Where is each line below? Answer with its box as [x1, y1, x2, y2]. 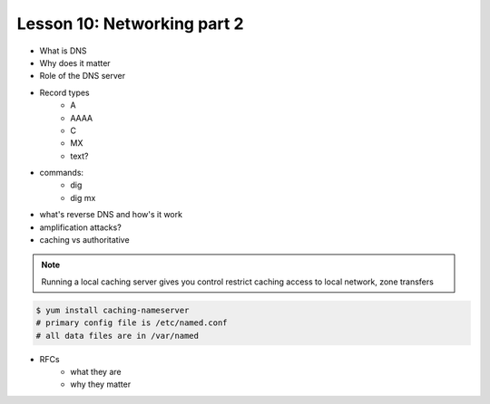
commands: [39, 168, 84, 178]
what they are [70, 366, 122, 377]
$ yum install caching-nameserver [35, 304, 190, 315]
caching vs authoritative [39, 235, 131, 245]
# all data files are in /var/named [35, 331, 200, 341]
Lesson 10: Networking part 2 [16, 14, 244, 34]
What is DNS [39, 45, 87, 56]
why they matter [70, 379, 132, 390]
